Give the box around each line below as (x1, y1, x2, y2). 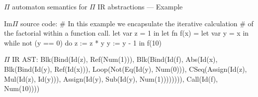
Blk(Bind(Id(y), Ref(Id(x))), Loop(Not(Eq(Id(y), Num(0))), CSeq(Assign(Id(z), (4, 63, 247, 74)
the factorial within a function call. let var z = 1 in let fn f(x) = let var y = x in (4, 28, 249, 38)
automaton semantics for (12, 1, 87, 11)
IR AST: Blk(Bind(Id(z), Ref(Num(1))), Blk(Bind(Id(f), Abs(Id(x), (12, 54, 218, 64)
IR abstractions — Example (97, 1, 183, 11)
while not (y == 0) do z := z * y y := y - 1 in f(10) (4, 37, 162, 48)
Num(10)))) (4, 83, 40, 94)
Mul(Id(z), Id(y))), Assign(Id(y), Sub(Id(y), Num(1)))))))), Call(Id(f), (4, 73, 218, 84)
